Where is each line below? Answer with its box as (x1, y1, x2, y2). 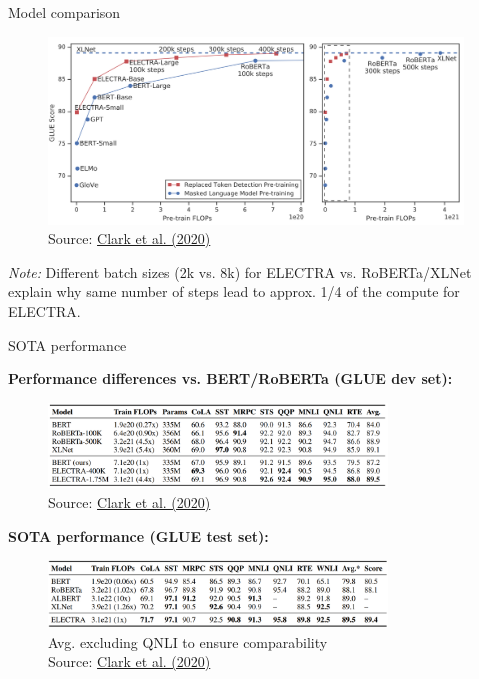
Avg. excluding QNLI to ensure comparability (48, 631, 328, 652)
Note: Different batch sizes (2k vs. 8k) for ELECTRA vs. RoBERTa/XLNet (8, 261, 472, 282)
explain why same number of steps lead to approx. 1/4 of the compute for (8, 281, 460, 302)
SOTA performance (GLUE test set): (8, 525, 269, 546)
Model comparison (8, 2, 121, 22)
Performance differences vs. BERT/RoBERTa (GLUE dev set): (8, 368, 453, 389)
